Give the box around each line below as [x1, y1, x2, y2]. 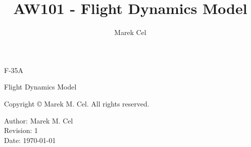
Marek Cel [114, 27, 146, 37]
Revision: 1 [4, 125, 38, 135]
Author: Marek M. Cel [4, 115, 73, 125]
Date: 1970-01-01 [4, 134, 56, 145]
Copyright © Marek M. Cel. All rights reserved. [4, 98, 149, 108]
